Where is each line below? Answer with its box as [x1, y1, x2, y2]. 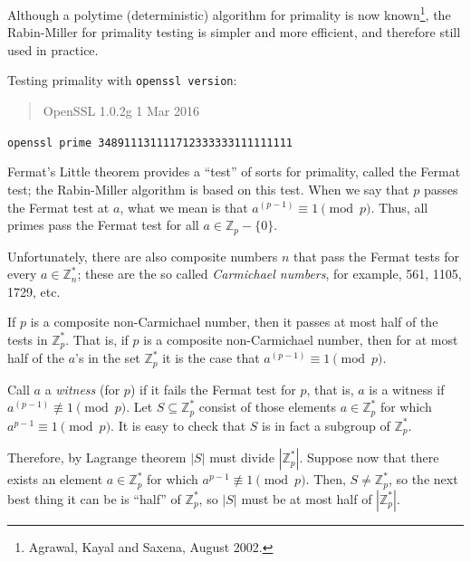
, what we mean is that [120, 197, 248, 216]
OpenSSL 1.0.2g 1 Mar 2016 [43, 101, 199, 120]
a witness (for [44, 379, 120, 398]
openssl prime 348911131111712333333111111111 [7, 136, 293, 149]
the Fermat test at [7, 197, 110, 216]
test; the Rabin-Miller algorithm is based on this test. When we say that [7, 179, 409, 198]
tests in [7, 329, 48, 348]
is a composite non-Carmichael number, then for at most [143, 329, 458, 348]
